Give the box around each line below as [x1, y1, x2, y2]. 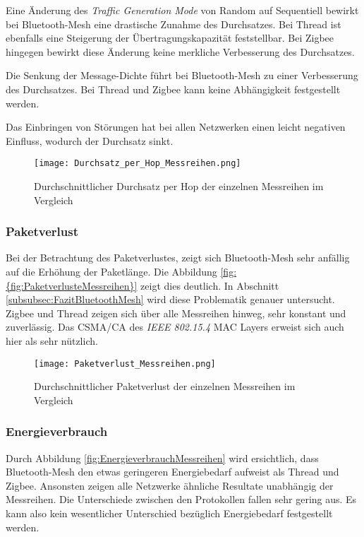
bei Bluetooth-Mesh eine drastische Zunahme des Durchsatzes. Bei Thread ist [6, 16, 341, 31]
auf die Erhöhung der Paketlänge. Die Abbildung [6, 264, 217, 278]
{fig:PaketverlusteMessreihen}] [6, 278, 138, 293]
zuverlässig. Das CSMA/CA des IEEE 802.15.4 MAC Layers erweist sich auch [6, 319, 344, 334]
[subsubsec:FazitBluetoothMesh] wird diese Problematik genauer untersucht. [6, 292, 335, 307]
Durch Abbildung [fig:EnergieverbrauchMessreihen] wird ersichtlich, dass [6, 450, 319, 465]
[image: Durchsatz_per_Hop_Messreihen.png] [34, 158, 241, 169]
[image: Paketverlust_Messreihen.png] [34, 358, 216, 369]
